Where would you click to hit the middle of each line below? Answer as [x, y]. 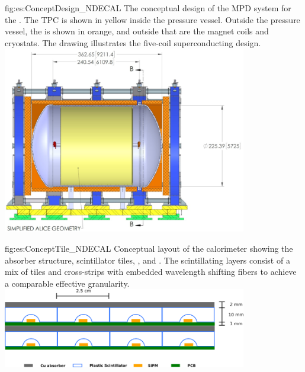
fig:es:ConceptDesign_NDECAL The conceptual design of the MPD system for [148, 8]
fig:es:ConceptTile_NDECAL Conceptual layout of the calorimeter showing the [149, 248]
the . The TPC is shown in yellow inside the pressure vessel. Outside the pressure [152, 19]
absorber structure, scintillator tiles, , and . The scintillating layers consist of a [147, 260]
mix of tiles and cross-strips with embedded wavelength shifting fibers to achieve [151, 272]
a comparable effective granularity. [67, 283]
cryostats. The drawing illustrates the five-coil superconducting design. [133, 42]
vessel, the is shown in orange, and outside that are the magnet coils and [137, 31]
